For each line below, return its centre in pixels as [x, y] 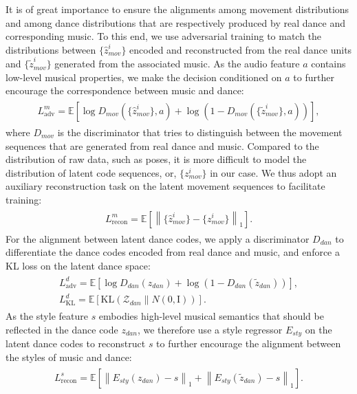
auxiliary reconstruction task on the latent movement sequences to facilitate [165, 186]
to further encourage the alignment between [249, 343]
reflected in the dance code [62, 330]
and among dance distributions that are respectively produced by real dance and [175, 22]
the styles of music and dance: [69, 357]
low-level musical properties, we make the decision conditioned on [144, 77]
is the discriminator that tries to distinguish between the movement [200, 132]
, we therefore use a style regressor [210, 330]
